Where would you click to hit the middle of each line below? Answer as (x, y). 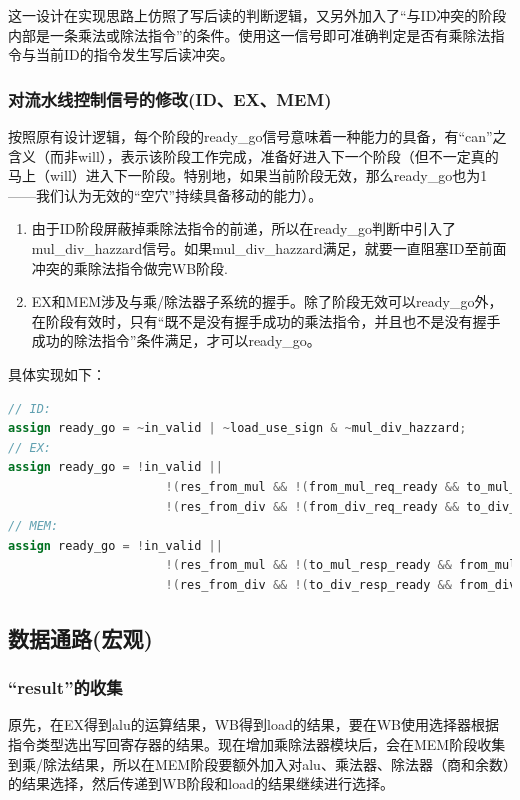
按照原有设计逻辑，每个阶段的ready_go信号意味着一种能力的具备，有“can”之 (257, 136)
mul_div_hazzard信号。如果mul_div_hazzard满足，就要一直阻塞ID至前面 (269, 247)
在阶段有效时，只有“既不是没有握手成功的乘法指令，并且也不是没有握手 (266, 320)
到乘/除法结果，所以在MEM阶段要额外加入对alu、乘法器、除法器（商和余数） (259, 763)
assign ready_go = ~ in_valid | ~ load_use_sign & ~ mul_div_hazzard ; (237, 428)
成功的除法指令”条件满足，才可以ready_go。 (176, 340)
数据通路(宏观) (80, 637)
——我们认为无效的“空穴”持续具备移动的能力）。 (165, 194)
